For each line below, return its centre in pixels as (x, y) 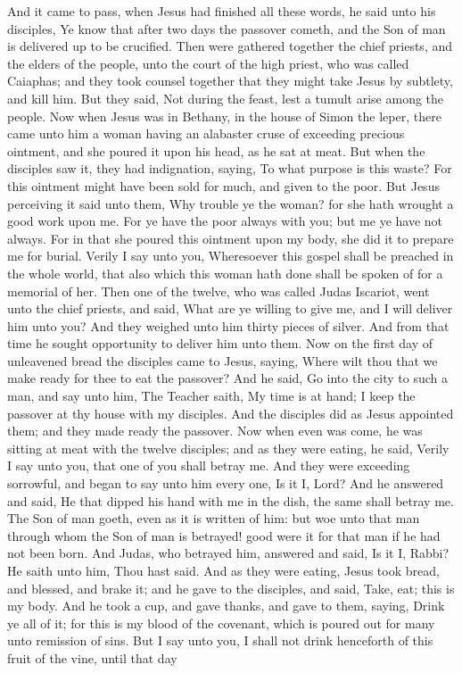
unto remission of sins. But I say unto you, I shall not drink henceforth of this (220, 640)
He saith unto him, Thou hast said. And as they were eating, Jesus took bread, (223, 570)
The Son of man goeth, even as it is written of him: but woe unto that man (214, 518)
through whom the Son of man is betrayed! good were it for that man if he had (224, 535)
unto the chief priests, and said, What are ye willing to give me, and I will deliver (230, 308)
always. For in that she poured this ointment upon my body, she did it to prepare (231, 238)
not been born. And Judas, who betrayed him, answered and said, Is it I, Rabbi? (228, 553)
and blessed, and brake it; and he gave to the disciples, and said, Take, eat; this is (231, 588)
